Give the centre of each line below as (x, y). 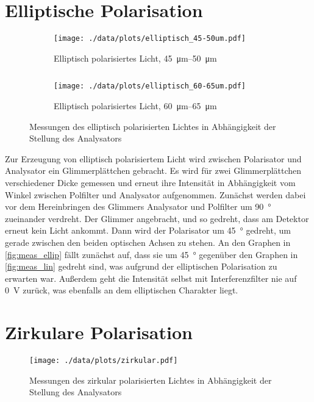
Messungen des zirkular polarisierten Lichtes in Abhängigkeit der (151, 380)
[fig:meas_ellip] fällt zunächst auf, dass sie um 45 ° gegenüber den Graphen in (152, 254)
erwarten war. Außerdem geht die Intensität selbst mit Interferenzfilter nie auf (151, 278)
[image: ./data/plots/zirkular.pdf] (104, 361)
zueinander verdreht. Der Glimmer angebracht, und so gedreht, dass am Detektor (157, 218)
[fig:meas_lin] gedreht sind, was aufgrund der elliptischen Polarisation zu (141, 266)
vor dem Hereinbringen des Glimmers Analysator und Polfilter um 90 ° (138, 206)
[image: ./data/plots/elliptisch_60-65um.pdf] (150, 86)
